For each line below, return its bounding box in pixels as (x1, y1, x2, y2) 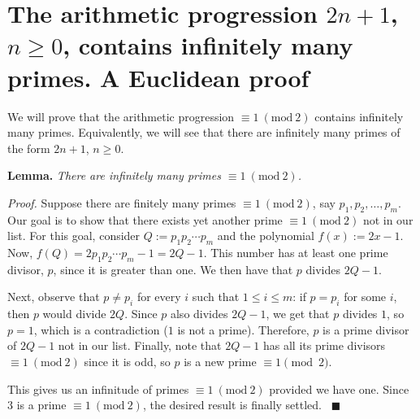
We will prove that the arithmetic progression (7, 107, 235, 124)
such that (192, 288, 240, 305)
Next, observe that (7, 288, 100, 305)
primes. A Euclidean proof (7, 60, 310, 94)
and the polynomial (217, 227, 314, 244)
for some (344, 288, 387, 305)
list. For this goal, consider (7, 227, 141, 244)
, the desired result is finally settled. (142, 396, 322, 413)
